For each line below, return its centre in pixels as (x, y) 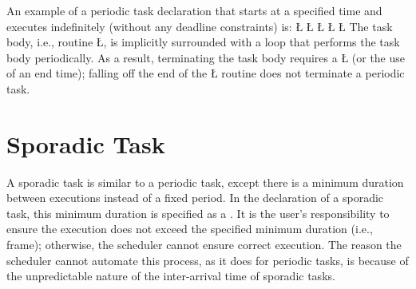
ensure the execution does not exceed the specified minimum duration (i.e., (190, 229)
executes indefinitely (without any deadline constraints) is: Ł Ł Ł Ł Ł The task (200, 26)
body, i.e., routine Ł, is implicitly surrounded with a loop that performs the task (203, 42)
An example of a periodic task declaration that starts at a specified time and (194, 10)
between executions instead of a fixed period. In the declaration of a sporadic (195, 198)
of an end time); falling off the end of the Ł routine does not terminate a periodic (206, 73)
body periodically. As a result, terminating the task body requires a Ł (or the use (206, 57)
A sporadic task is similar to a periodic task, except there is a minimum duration (205, 182)
